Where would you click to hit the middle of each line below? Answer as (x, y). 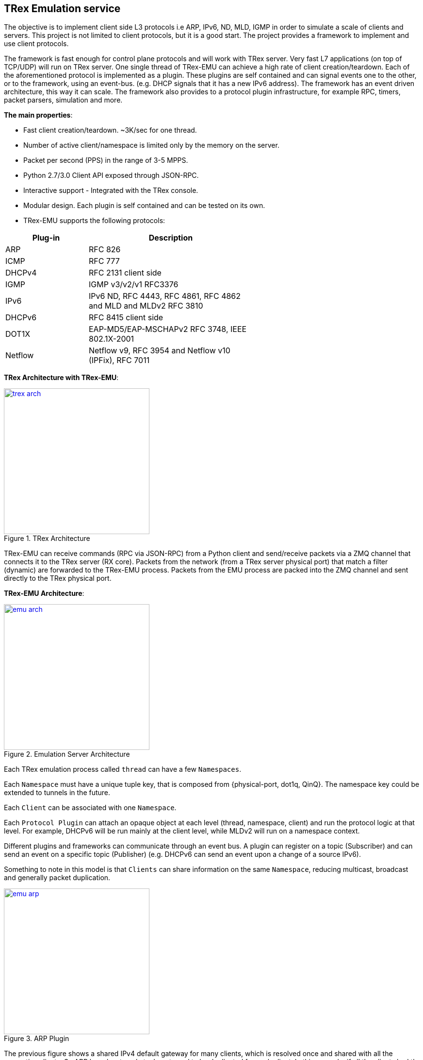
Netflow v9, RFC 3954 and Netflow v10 (159, 351)
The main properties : (38, 115)
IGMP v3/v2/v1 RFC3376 (133, 285)
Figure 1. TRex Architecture (47, 539)
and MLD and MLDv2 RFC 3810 (146, 306)
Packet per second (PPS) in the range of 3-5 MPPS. (106, 160)
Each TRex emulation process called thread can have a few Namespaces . (123, 769)
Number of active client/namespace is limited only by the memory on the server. (151, 145)
